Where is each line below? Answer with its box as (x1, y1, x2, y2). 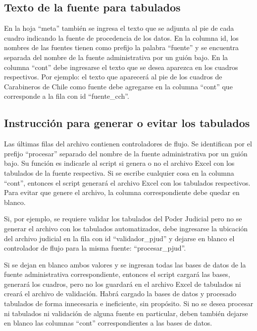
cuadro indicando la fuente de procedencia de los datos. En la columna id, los (4, 32, 239, 43)
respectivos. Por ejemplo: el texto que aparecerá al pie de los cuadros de (4, 71, 222, 82)
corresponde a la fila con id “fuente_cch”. (4, 91, 129, 101)
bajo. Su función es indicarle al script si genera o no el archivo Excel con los (4, 158, 235, 168)
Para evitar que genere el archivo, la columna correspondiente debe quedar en (4, 187, 240, 198)
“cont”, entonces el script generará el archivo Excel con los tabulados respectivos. (4, 177, 251, 188)
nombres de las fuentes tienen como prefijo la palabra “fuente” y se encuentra (4, 42, 239, 53)
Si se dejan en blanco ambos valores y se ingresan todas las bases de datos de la (4, 259, 246, 269)
